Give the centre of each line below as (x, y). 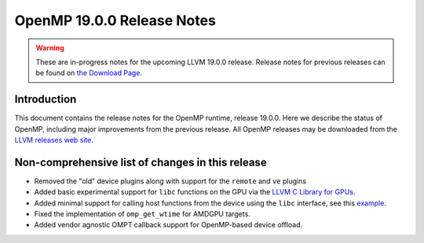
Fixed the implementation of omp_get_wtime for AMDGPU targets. (142, 214)
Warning (50, 48)
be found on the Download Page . (89, 73)
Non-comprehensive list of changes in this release (141, 162)
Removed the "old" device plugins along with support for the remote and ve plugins (170, 181)
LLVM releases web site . (54, 140)
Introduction (46, 99)
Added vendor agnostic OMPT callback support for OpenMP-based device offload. (168, 225)
